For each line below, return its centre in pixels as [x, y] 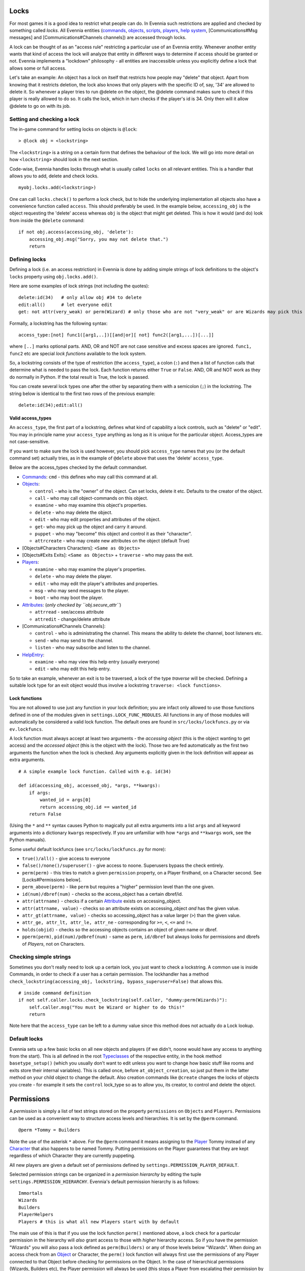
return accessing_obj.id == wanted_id [88, 807]
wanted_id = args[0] [65, 800]
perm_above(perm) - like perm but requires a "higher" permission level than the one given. [118, 887]
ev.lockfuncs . [26, 729]
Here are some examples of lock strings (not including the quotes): [79, 286]
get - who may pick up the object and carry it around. [91, 527]
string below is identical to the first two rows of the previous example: [82, 394]
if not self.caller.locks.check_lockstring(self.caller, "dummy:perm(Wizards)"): [123, 1000]
